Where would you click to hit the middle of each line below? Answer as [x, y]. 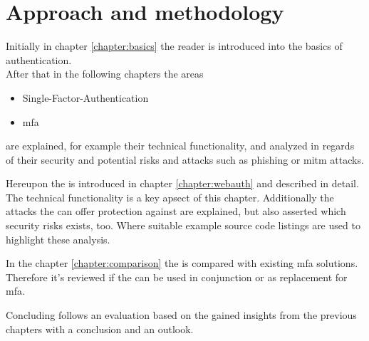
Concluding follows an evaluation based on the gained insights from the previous [181, 315]
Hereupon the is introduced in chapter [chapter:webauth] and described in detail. [182, 183]
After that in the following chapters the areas [105, 74]
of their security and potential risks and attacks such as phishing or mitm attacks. [185, 159]
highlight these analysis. [58, 239]
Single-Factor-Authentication [85, 97]
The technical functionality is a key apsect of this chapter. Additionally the [170, 197]
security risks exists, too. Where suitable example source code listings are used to [183, 225]
